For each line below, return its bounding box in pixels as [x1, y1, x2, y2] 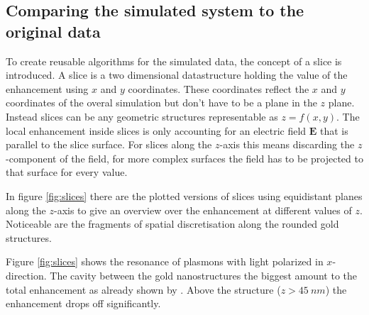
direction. [6, 267, 47, 282]
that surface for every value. [6, 165, 128, 179]
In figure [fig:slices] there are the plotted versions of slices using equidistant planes [6, 188, 363, 203]
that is [320, 123, 348, 138]
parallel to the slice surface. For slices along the [6, 137, 212, 152]
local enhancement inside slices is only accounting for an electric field [6, 123, 307, 138]
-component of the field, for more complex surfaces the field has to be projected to [6, 150, 363, 165]
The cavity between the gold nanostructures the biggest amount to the [50, 267, 357, 282]
